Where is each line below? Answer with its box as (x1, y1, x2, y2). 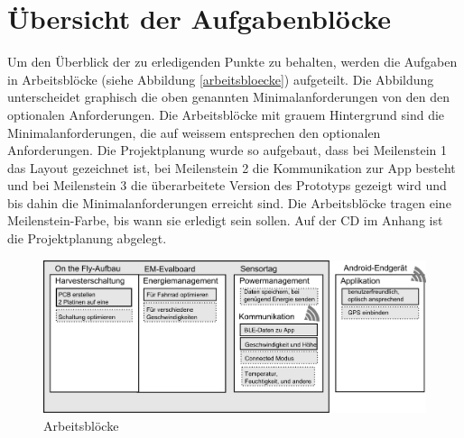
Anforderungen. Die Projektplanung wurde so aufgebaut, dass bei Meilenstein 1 (7, 141, 448, 160)
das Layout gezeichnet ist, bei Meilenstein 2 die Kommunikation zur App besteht (7, 158, 456, 177)
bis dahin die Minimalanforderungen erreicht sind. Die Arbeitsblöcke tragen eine (7, 193, 451, 212)
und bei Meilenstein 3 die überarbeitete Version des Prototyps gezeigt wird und (7, 176, 447, 195)
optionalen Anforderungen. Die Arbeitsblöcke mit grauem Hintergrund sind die (7, 105, 445, 123)
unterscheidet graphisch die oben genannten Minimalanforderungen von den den (7, 87, 450, 106)
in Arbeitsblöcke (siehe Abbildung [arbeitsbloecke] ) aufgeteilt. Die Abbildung (7, 69, 434, 88)
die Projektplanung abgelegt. (7, 229, 167, 248)
